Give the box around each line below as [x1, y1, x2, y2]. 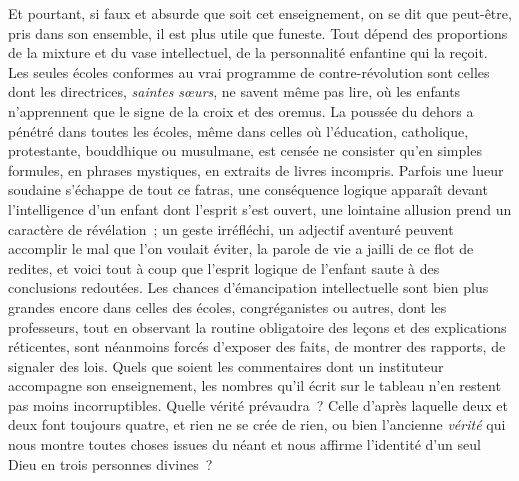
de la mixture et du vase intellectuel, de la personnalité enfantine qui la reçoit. [8, 42, 488, 63]
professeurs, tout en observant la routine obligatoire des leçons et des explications [8, 316, 507, 337]
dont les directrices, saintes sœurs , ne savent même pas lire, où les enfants [8, 81, 461, 102]
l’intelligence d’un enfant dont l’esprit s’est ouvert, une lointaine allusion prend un [8, 198, 512, 219]
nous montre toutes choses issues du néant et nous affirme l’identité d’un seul [8, 434, 481, 455]
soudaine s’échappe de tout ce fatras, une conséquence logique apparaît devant [8, 179, 488, 200]
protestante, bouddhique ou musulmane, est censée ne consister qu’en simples [8, 140, 482, 161]
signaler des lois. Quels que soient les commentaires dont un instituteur [8, 355, 444, 376]
